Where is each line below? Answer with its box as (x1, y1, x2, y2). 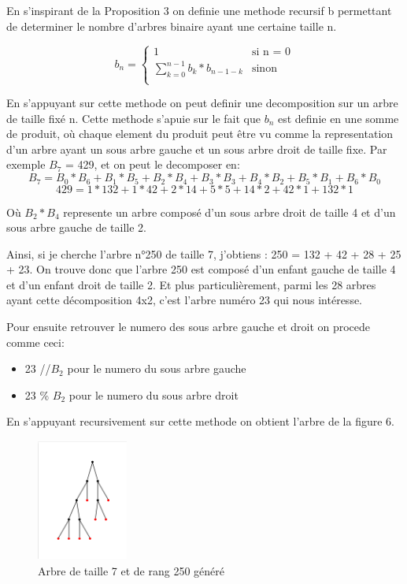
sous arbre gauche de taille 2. (6, 219, 146, 236)
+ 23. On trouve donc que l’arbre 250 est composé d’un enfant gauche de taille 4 (6, 261, 396, 277)
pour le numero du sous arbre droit (68, 386, 239, 403)
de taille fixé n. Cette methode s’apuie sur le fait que (6, 110, 261, 126)
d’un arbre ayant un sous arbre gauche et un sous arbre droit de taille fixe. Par (6, 140, 387, 157)
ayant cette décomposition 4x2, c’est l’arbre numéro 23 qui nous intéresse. (6, 292, 363, 308)
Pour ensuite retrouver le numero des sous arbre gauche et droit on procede (6, 318, 371, 335)
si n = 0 (251, 46, 290, 58)
